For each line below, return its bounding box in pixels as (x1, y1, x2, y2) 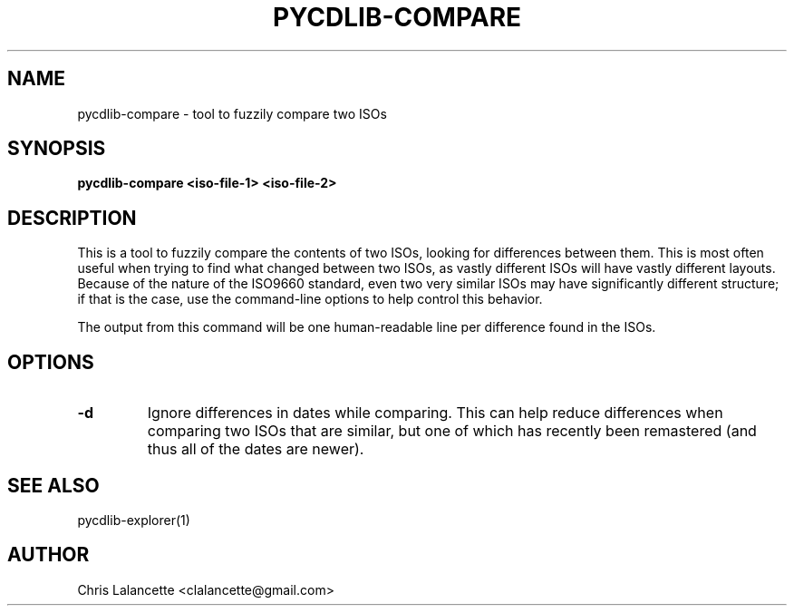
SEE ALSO (7, 473, 100, 497)
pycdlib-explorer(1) (77, 511, 190, 528)
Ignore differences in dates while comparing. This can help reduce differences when (147, 404, 723, 423)
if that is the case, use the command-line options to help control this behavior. (77, 291, 543, 307)
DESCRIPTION (7, 206, 137, 229)
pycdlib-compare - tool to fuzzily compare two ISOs (77, 105, 387, 122)
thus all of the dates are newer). (147, 440, 364, 459)
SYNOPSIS (7, 137, 106, 161)
